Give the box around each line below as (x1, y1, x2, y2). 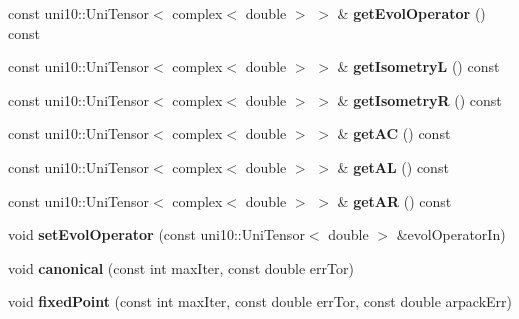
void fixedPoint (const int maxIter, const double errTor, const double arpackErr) (8, 291, 513, 312)
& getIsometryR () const (337, 89, 502, 110)
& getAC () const (337, 123, 451, 144)
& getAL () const (337, 156, 449, 177)
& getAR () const (337, 190, 452, 211)
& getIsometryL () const (337, 56, 500, 77)
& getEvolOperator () (337, 3, 486, 23)
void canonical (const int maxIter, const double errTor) (8, 257, 354, 278)
